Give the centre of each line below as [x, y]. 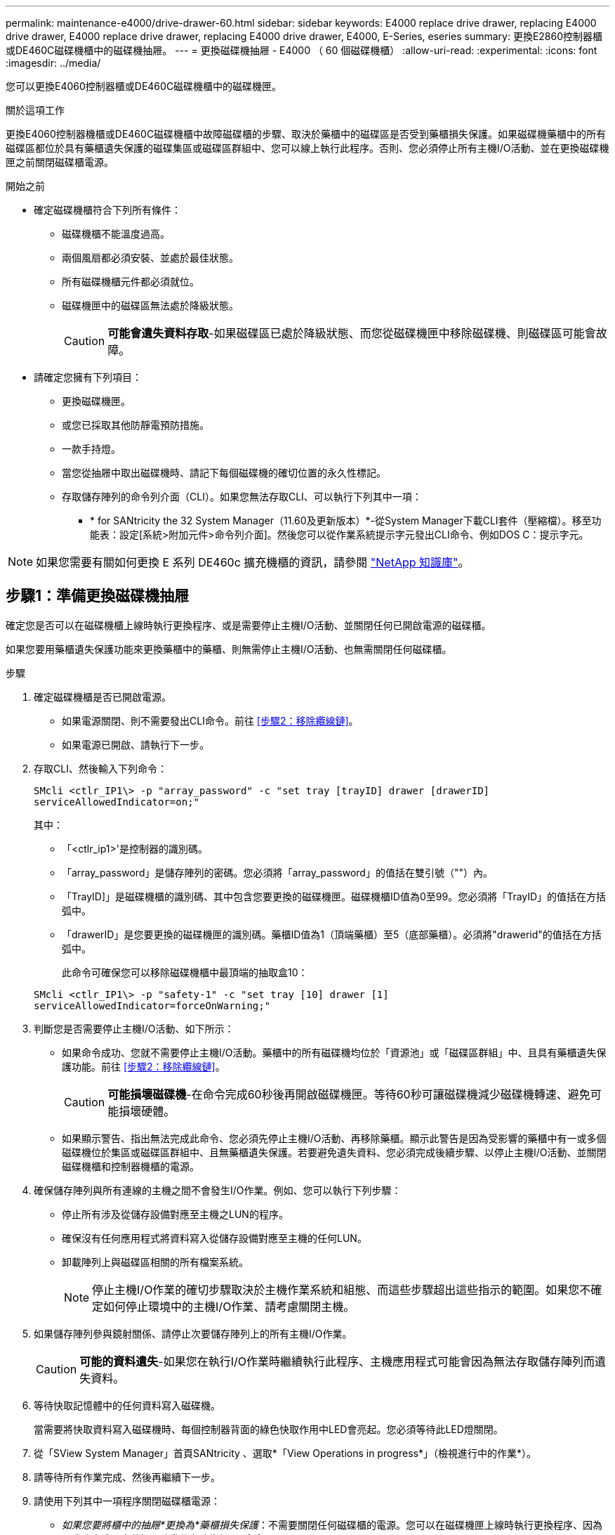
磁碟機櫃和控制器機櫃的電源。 [131, 1166]
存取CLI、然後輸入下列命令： [100, 768]
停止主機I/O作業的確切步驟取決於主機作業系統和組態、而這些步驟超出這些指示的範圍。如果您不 [342, 1289]
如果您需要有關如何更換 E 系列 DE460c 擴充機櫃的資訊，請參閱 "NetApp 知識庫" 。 [253, 562]
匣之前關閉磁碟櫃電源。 [60, 162]
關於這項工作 [35, 110]
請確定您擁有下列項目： [88, 377]
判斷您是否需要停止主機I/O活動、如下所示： [134, 1028]
